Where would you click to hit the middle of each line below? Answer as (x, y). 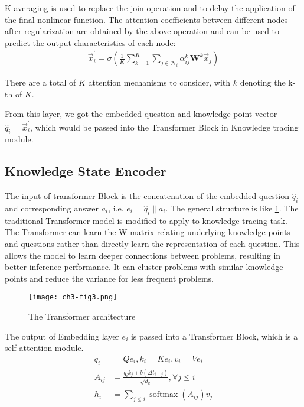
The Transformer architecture (82, 316)
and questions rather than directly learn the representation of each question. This (152, 243)
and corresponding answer (52, 208)
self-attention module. (44, 348)
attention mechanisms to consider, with (159, 82)
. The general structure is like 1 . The (232, 208)
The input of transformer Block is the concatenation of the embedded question (147, 196)
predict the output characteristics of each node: (90, 42)
